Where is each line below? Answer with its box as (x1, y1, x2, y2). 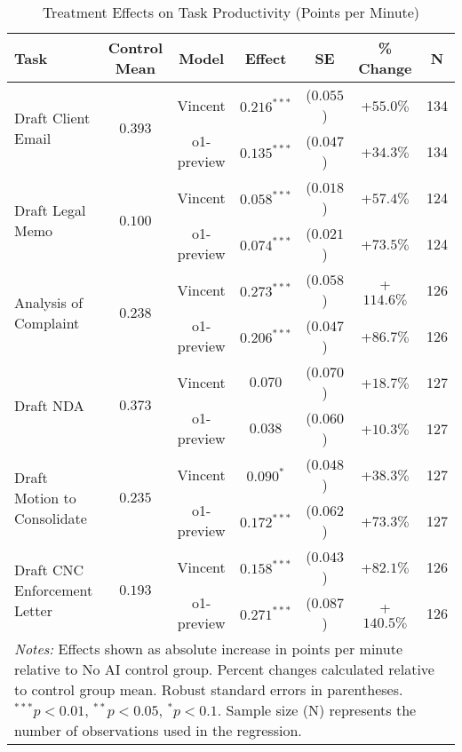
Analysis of (14, 292, 84, 313)
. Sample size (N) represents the (217, 700, 417, 720)
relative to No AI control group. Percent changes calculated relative (14, 659, 434, 679)
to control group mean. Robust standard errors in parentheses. (14, 679, 403, 700)
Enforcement (14, 579, 93, 600)
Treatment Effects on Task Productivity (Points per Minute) (42, 2, 420, 22)
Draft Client (14, 107, 91, 128)
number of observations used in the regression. (14, 720, 302, 740)
